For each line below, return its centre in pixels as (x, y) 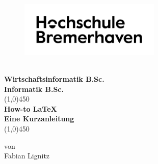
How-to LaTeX (31, 108)
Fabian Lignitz (27, 156)
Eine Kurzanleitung (39, 119)
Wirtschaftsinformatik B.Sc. (54, 79)
